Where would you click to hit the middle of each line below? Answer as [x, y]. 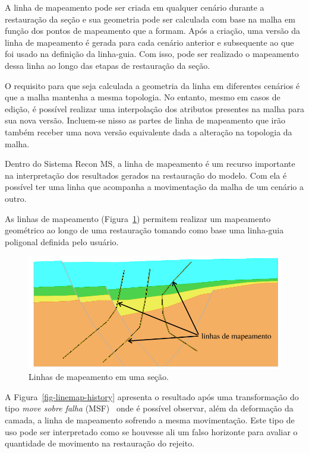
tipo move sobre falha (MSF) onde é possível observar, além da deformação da [149, 408]
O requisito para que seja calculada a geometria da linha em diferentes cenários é [152, 85]
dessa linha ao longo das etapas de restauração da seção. [108, 65]
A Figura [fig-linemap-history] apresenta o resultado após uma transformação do [152, 396]
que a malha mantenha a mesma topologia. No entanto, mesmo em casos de [143, 97]
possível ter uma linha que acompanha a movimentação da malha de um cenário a [154, 187]
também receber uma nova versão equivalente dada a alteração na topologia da [149, 132]
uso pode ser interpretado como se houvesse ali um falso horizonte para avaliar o [151, 431]
